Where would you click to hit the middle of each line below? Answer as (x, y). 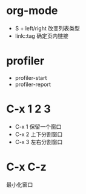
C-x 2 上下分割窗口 (39, 134)
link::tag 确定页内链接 (41, 36)
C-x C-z (26, 167)
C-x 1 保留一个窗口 (38, 126)
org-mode (32, 11)
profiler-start (31, 77)
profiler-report (33, 84)
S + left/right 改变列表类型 (47, 28)
